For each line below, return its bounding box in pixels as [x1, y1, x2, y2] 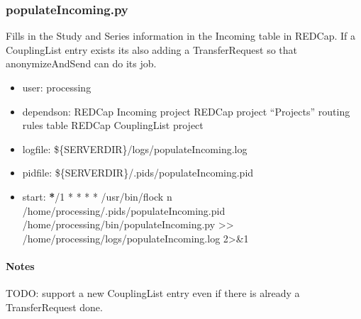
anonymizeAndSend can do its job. [6, 56, 157, 71]
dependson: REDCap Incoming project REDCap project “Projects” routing [22, 103, 350, 118]
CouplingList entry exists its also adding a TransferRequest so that [6, 42, 298, 57]
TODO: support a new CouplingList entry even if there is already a [6, 286, 300, 301]
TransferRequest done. [6, 299, 103, 314]
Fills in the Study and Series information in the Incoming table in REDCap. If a [6, 28, 356, 43]
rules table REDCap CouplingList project [22, 118, 204, 133]
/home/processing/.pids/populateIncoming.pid [22, 203, 226, 218]
